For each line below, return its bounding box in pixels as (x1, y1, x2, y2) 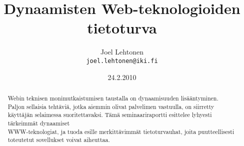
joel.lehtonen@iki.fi (86, 57, 158, 64)
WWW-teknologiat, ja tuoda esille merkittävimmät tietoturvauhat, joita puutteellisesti (7, 127, 234, 135)
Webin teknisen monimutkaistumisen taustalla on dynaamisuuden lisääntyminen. (7, 93, 218, 102)
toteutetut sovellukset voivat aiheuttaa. (7, 135, 110, 144)
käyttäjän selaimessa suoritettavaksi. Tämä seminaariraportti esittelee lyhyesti (7, 110, 212, 119)
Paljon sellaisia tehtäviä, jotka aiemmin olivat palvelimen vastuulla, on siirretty (7, 102, 214, 110)
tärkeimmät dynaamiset (7, 118, 70, 127)
